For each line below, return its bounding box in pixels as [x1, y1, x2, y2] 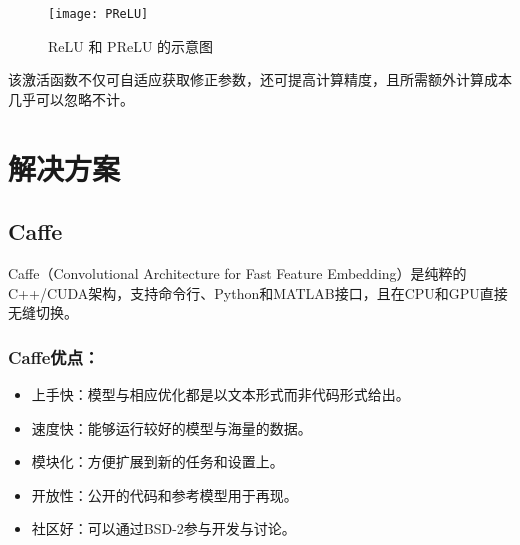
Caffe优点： [8, 344, 100, 369]
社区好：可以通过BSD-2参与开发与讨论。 [31, 518, 296, 539]
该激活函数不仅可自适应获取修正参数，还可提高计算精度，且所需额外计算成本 [8, 69, 512, 90]
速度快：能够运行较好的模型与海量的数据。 [31, 417, 312, 438]
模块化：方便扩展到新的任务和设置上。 [31, 451, 284, 472]
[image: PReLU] [48, 7, 149, 21]
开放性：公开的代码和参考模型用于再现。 [31, 484, 298, 505]
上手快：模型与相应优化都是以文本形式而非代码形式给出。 [31, 384, 410, 405]
